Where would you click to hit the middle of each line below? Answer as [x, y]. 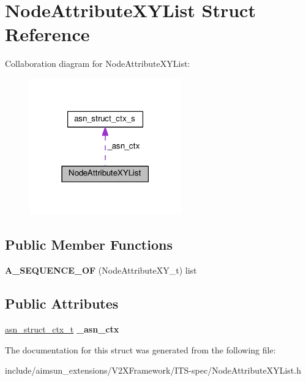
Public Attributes [62, 303]
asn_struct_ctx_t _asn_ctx [62, 329]
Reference [47, 34]
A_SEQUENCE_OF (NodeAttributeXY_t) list [101, 270]
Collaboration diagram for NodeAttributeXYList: [98, 63]
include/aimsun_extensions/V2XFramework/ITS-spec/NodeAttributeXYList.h [153, 370]
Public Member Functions [89, 244]
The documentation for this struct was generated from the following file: [140, 349]
